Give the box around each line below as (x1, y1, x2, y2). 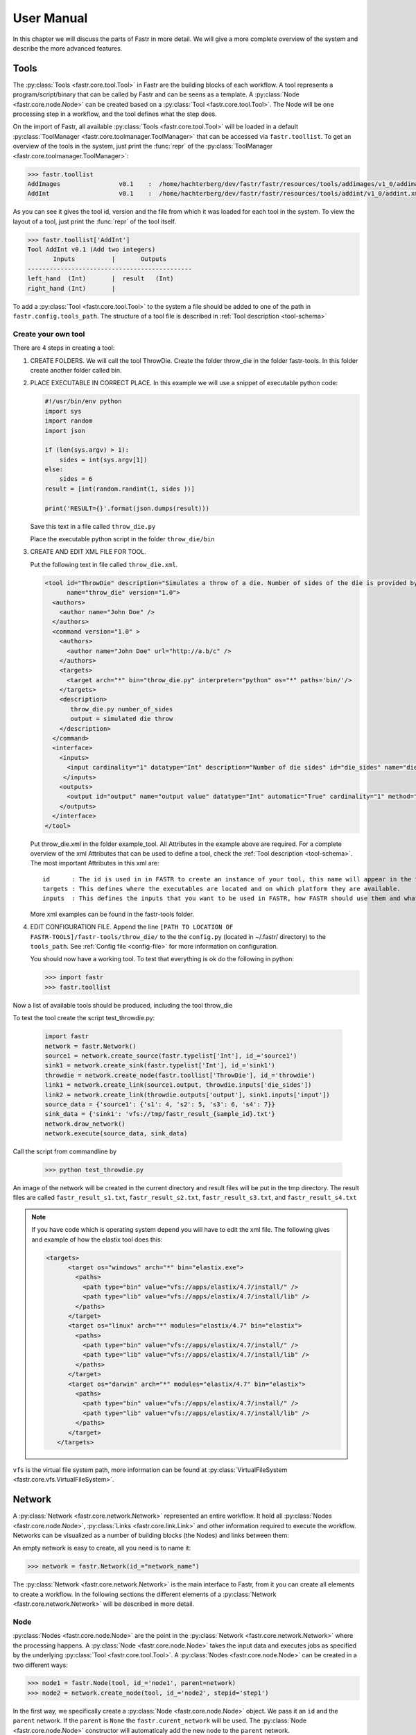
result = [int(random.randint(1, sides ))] (44, 484, 196, 493)
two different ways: (12, 1661, 69, 1669)
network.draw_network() (44, 1119, 126, 1128)
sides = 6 (59, 475, 93, 483)
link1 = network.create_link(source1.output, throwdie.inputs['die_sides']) (44, 1081, 312, 1089)
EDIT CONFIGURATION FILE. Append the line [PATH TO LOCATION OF (30, 923, 234, 931)
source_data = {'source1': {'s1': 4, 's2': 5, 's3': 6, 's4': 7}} (44, 1100, 275, 1108)
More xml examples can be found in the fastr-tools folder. (30, 910, 194, 918)
